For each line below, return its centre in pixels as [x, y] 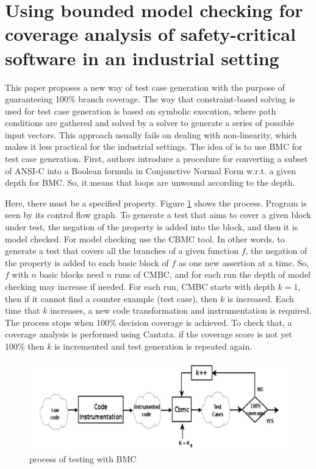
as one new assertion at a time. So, [244, 262]
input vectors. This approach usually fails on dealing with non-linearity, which [151, 134]
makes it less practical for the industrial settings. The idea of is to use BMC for [154, 146]
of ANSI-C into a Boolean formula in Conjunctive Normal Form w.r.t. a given [150, 170]
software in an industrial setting [142, 58]
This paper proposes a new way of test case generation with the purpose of [145, 87]
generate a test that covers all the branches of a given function [122, 251]
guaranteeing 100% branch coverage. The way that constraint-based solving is [150, 99]
